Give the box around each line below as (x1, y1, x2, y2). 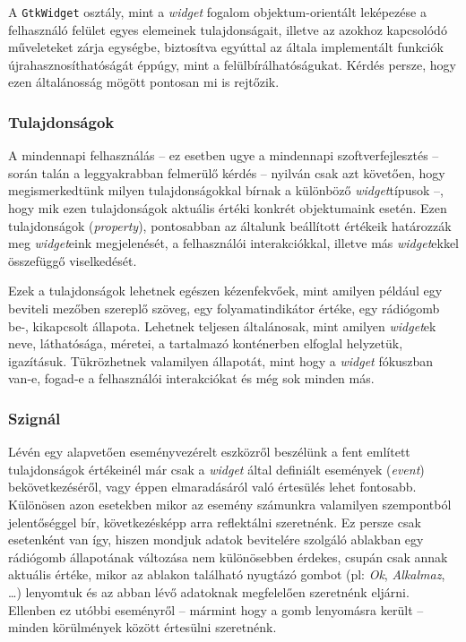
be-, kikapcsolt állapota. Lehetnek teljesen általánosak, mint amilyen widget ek (8, 316, 436, 335)
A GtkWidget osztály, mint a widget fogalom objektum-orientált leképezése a (8, 3, 427, 21)
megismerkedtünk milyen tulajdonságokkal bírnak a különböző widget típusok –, (8, 181, 444, 200)
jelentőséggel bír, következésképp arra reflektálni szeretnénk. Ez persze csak (8, 512, 421, 531)
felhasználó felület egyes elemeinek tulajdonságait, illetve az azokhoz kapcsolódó (8, 20, 447, 39)
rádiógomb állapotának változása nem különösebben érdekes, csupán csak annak (8, 547, 448, 566)
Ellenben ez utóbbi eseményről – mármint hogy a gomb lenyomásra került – (8, 600, 424, 619)
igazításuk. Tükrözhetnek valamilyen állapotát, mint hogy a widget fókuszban (8, 351, 434, 370)
